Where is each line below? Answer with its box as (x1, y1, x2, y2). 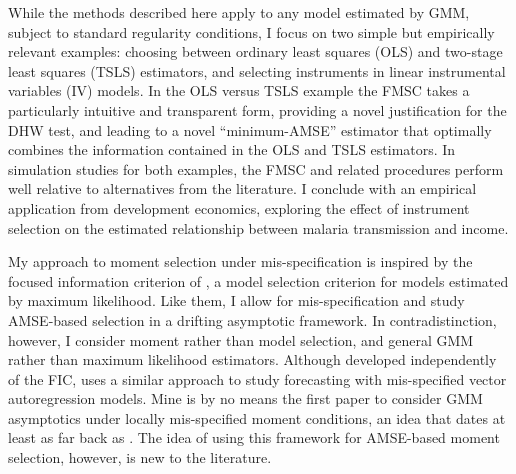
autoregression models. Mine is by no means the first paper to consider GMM (8, 388, 483, 409)
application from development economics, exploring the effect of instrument (8, 197, 470, 218)
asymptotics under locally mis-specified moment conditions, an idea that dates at (8, 407, 506, 428)
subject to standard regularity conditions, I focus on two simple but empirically (8, 21, 495, 42)
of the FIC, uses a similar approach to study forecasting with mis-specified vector (8, 368, 507, 389)
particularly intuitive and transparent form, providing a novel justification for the (8, 99, 507, 120)
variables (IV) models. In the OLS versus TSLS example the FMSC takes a (8, 80, 470, 101)
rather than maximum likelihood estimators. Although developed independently (8, 349, 497, 370)
